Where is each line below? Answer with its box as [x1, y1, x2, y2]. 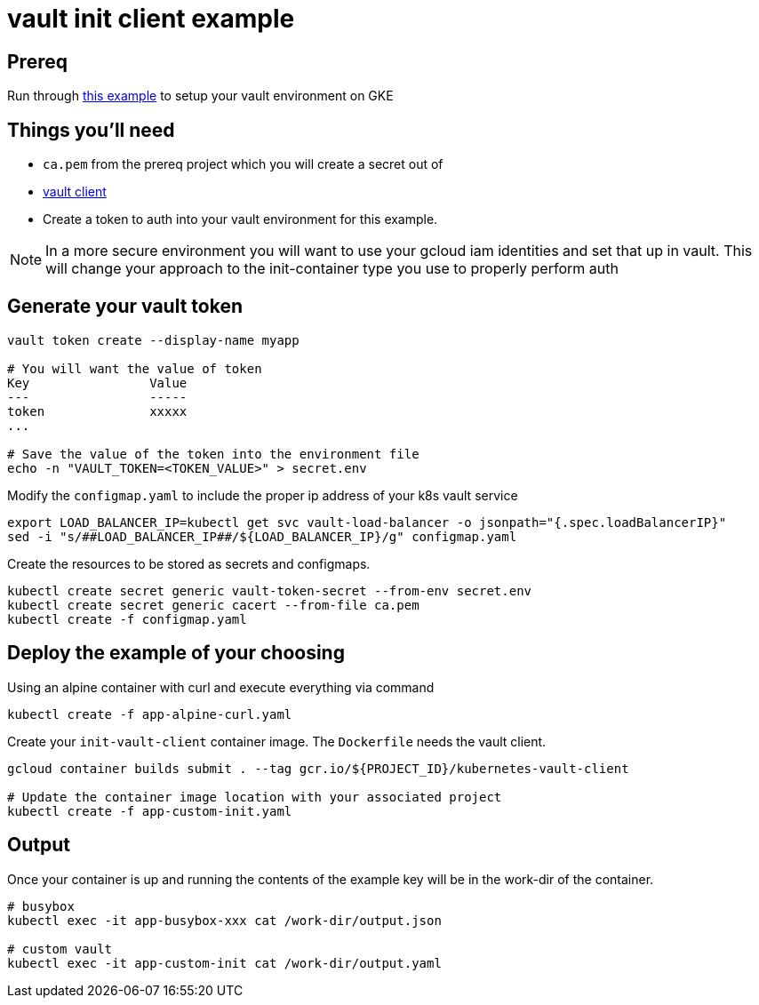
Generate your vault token [7, 295, 243, 318]
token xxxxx [7, 403, 188, 419]
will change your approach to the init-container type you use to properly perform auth [45, 259, 619, 278]
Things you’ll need [7, 118, 175, 141]
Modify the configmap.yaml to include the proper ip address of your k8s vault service [7, 487, 518, 503]
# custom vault [7, 941, 113, 956]
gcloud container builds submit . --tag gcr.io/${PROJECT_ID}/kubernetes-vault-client [7, 761, 629, 776]
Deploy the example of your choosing [7, 642, 345, 665]
